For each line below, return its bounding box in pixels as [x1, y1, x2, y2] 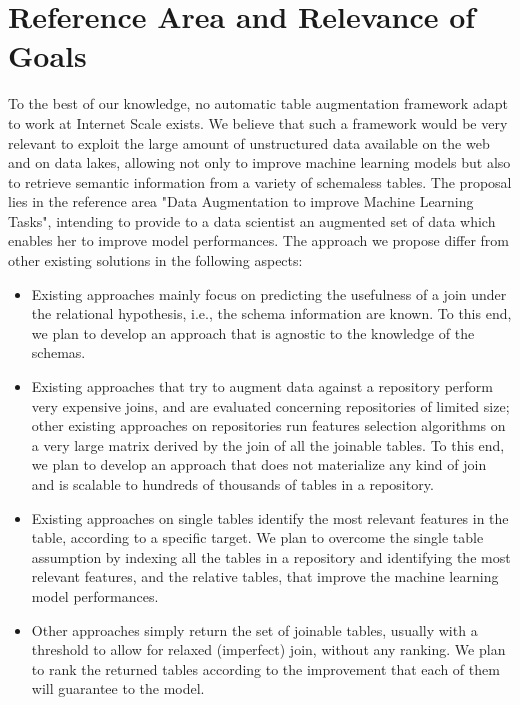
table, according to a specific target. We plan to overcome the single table [31, 527, 484, 548]
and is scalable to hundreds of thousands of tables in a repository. [31, 474, 434, 494]
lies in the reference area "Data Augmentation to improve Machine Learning [8, 191, 474, 212]
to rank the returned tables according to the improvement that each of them [31, 658, 500, 679]
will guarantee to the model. [31, 678, 205, 699]
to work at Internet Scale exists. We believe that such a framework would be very [8, 112, 508, 133]
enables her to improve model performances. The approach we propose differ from [8, 230, 510, 251]
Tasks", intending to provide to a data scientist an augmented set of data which [8, 210, 496, 231]
